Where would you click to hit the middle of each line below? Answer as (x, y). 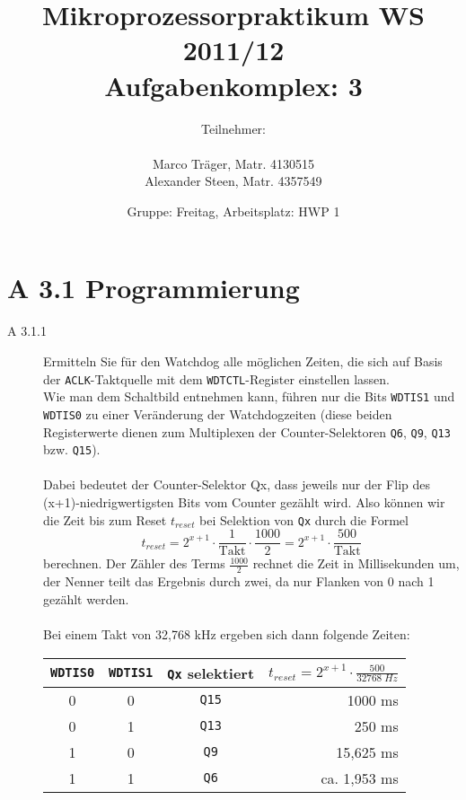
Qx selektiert (211, 673)
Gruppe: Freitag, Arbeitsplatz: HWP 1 (233, 211)
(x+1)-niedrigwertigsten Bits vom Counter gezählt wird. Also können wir (244, 502)
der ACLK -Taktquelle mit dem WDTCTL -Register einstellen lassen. (216, 378)
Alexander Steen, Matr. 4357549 (233, 181)
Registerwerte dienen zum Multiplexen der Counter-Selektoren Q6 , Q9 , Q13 (247, 431)
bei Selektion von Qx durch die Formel (304, 519)
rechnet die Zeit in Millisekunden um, (356, 563)
